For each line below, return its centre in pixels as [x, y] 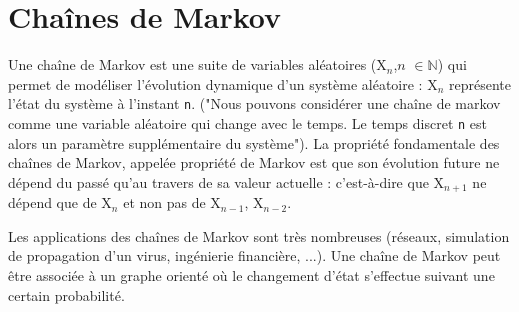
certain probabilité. [66, 294]
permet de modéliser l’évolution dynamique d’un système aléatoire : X [223, 83]
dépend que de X [60, 202]
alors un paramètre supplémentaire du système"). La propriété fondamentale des [254, 142]
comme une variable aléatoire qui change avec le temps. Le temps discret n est [248, 122]
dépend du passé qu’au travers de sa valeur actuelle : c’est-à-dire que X [226, 181]
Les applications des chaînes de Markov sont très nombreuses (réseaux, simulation [259, 235]
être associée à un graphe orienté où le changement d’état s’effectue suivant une [251, 275]
